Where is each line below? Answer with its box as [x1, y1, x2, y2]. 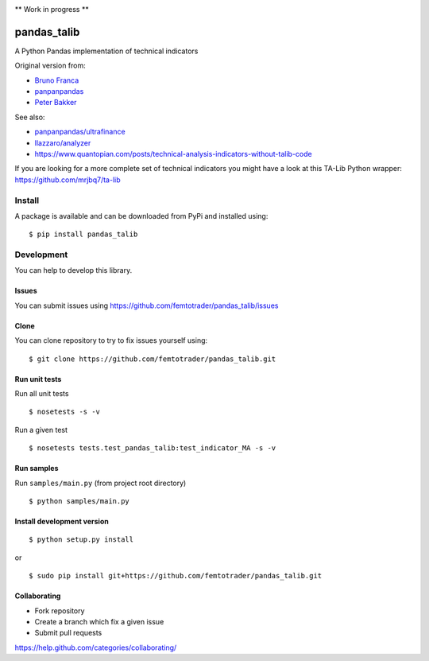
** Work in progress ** [14, 5, 89, 14]
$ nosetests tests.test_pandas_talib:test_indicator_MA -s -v [29, 444, 276, 453]
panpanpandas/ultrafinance [34, 127, 126, 137]
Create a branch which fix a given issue [34, 616, 164, 626]
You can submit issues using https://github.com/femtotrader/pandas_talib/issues [14, 301, 279, 310]
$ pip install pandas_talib [29, 230, 138, 239]
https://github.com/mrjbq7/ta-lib [14, 175, 121, 185]
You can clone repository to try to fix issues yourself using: [14, 336, 208, 345]
